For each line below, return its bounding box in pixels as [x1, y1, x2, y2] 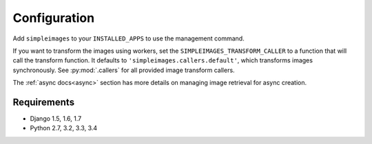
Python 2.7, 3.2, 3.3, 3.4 [30, 124, 98, 132]
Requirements [12, 96, 75, 108]
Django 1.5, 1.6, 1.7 [30, 115, 82, 123]
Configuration [12, 10, 95, 25]
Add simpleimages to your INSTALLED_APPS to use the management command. [12, 34, 245, 43]
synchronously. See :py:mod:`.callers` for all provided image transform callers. [12, 66, 235, 74]
